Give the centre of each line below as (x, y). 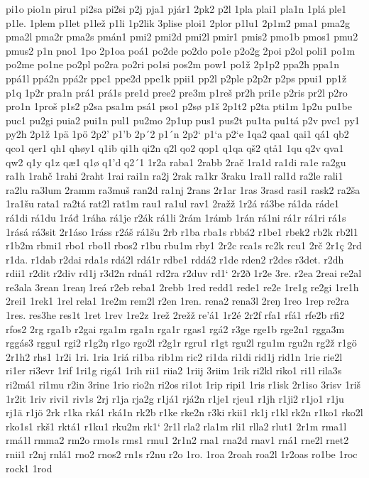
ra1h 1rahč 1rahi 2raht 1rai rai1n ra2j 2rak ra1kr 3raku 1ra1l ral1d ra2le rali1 (175, 176)
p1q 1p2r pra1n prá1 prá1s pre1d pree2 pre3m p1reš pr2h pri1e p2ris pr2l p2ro (177, 92)
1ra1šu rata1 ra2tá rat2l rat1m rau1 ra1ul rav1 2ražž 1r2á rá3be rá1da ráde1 (172, 203)
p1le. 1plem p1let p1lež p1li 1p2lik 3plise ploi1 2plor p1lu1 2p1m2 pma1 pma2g (178, 22)
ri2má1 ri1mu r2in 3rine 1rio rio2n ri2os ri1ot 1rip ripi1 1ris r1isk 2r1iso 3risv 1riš (183, 385)
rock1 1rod (29, 468)
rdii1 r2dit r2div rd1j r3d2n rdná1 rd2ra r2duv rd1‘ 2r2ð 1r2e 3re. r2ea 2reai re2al (184, 273)
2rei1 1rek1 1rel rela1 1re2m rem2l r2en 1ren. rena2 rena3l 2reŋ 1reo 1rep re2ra (178, 301)
